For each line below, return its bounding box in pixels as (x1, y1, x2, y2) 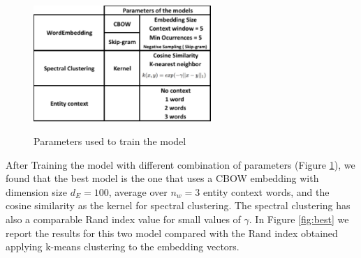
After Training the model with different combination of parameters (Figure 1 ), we (6, 157, 355, 172)
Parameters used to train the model (34, 134, 186, 149)
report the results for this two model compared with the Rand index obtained (6, 225, 338, 240)
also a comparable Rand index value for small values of (6, 212, 241, 227)
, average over (108, 184, 168, 199)
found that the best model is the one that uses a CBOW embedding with (6, 171, 319, 185)
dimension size (6, 184, 68, 199)
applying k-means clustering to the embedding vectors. (6, 239, 240, 254)
